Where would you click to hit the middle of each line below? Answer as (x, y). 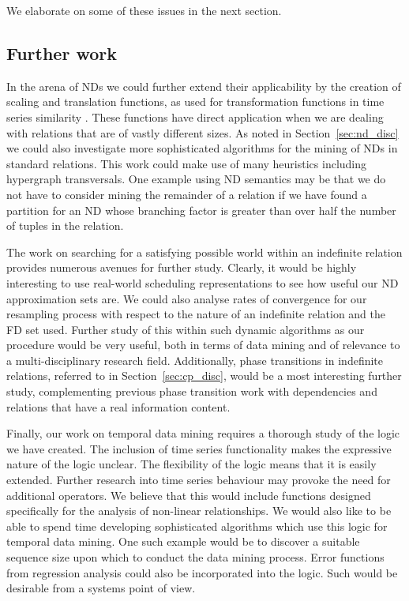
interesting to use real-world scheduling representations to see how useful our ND (203, 282)
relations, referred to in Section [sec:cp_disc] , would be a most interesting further (204, 376)
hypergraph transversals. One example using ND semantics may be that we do (196, 179)
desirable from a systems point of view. (101, 588)
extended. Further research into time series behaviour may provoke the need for (199, 480)
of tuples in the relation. (65, 225)
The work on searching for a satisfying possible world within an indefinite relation (204, 252)
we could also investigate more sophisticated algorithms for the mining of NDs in (202, 148)
